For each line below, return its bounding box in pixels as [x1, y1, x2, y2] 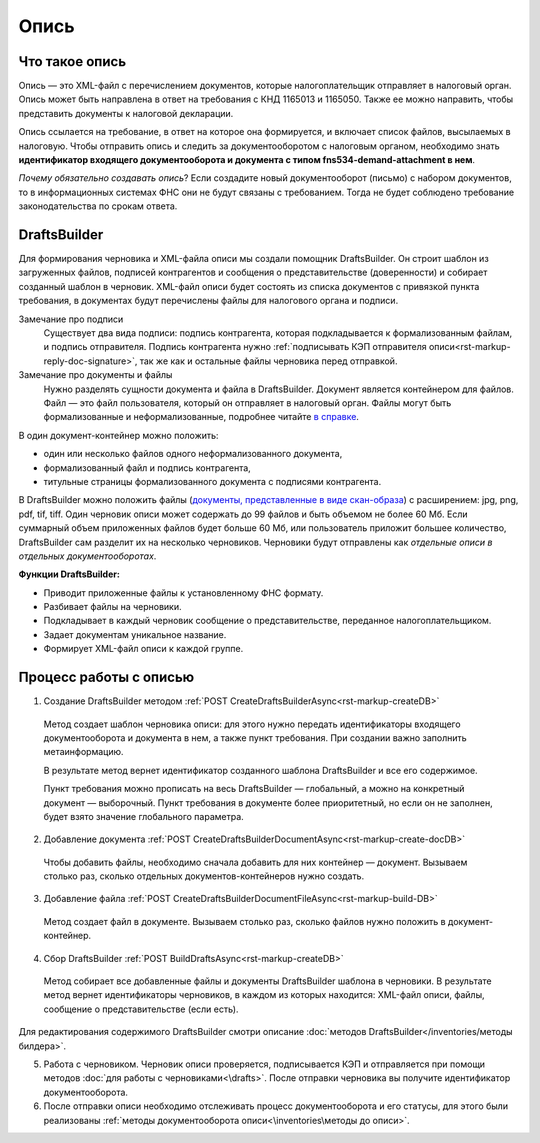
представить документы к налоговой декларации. [18, 107, 234, 119]
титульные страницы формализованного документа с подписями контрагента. [43, 475, 382, 487]
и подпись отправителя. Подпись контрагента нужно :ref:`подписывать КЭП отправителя [43, 341, 427, 353]
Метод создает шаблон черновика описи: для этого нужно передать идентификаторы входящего [43, 718, 461, 730]
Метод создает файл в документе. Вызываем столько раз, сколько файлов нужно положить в [43, 915, 446, 927]
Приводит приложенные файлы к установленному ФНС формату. [43, 586, 324, 599]
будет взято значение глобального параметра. [43, 810, 244, 822]
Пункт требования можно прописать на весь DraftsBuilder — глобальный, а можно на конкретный [43, 783, 465, 795]
